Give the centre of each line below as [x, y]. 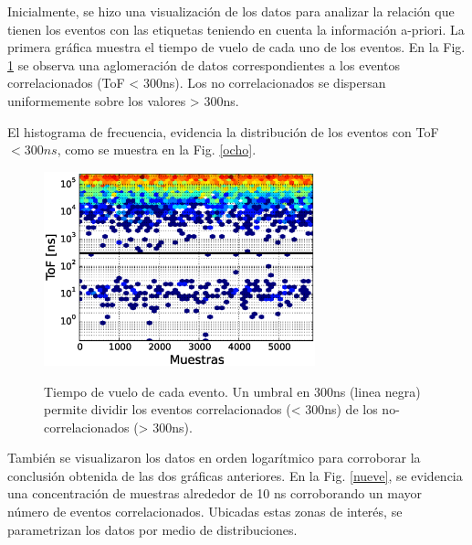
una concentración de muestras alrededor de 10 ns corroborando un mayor [215, 493]
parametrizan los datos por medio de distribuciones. [152, 529]
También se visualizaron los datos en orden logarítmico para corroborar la [214, 458]
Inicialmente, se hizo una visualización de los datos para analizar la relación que [231, 11]
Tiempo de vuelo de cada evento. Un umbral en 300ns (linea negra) [232, 391]
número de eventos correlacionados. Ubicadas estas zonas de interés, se [205, 512]
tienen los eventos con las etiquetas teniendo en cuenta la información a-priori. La [236, 29]
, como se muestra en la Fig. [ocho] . [157, 150]
